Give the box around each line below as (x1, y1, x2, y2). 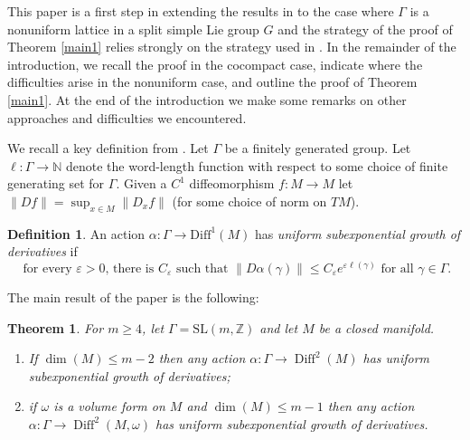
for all (381, 262, 414, 275)
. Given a (116, 174, 167, 193)
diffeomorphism (189, 174, 275, 193)
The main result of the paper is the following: (7, 287, 259, 306)
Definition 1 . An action (7, 224, 146, 243)
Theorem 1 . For (7, 318, 104, 337)
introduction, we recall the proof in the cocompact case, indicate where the (7, 54, 423, 73)
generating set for (7, 174, 105, 193)
